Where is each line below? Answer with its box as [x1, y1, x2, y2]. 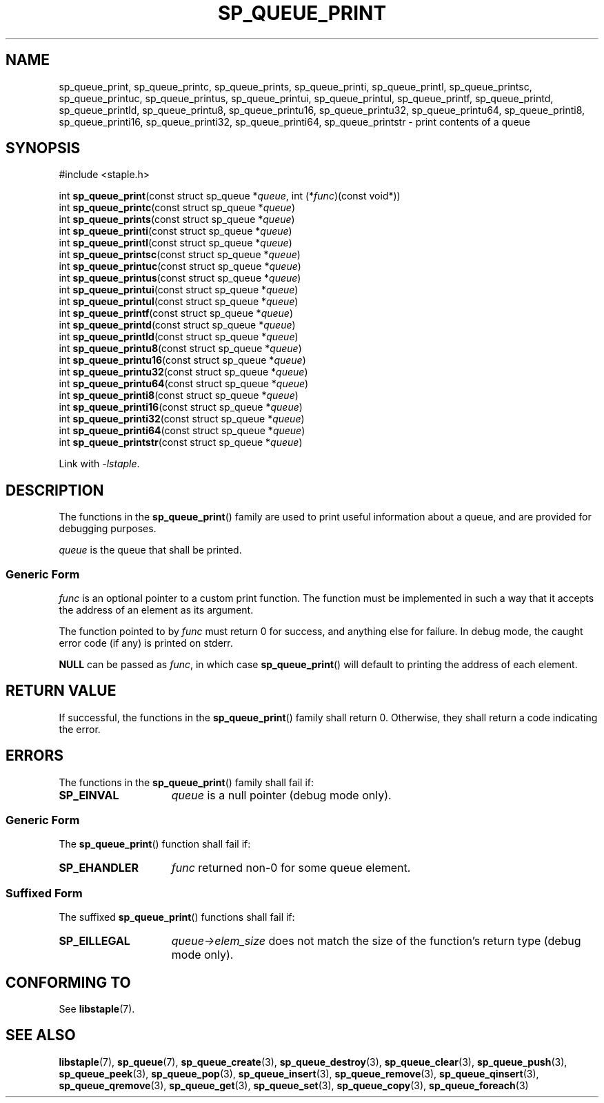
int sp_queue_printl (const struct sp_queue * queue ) [59, 237, 292, 249]
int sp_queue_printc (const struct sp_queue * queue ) [59, 202, 296, 214]
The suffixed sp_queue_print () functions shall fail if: [59, 911, 295, 924]
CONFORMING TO [6, 973, 131, 991]
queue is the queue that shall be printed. [59, 544, 242, 556]
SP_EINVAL [59, 788, 119, 802]
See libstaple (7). [59, 1003, 135, 1015]
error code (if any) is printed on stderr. [59, 637, 233, 650]
